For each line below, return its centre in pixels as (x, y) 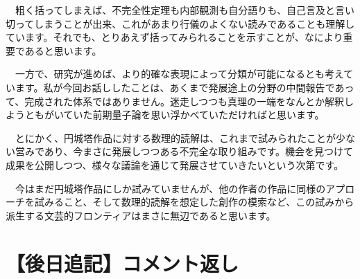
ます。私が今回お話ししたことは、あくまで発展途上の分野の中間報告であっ (185, 87)
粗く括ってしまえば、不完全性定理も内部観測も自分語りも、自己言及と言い (185, 10)
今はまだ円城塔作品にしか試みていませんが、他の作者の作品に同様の (170, 188)
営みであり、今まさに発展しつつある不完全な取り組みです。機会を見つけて (184, 151)
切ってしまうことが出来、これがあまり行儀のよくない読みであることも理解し (180, 23)
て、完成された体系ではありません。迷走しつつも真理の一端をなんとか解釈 (175, 101)
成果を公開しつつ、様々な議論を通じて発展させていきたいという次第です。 (175, 164)
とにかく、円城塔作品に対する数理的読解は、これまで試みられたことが (175, 137)
